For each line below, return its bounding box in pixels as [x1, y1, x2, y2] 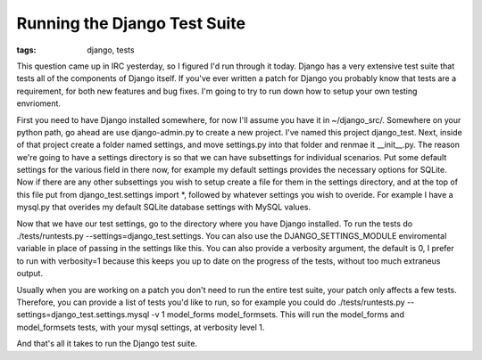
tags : [16, 45, 37, 55]
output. [16, 268, 44, 279]
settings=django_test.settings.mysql [16, 309, 150, 320]
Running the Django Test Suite [16, 13, 245, 33]
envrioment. [16, 98, 62, 109]
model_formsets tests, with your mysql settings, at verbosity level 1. [16, 322, 265, 332]
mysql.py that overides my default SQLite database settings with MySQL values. [16, 201, 312, 213]
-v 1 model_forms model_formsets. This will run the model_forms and [151, 309, 405, 320]
